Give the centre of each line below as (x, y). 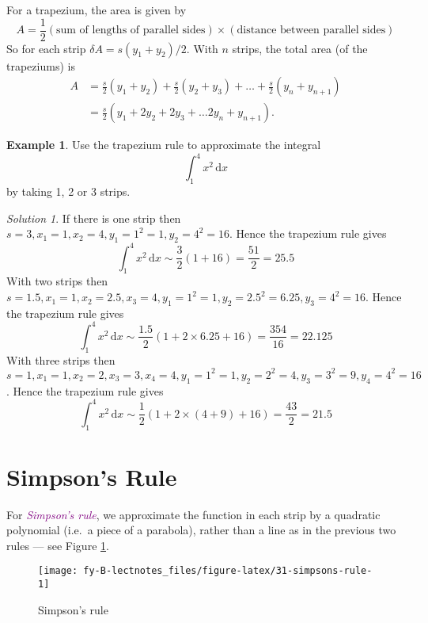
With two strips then (57, 281)
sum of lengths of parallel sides (131, 31)
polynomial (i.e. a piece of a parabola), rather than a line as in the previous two (201, 530)
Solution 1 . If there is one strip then (94, 218)
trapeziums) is (41, 65)
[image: (58, 571)
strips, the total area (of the (300, 48)
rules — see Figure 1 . (58, 545)
